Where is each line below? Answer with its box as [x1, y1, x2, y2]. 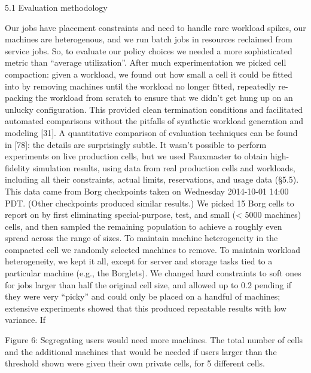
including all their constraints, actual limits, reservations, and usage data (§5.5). [5, 173, 299, 186]
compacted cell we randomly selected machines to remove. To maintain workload [5, 243, 301, 255]
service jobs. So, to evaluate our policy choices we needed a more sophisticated [5, 44, 292, 57]
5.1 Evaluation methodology [5, 1, 108, 13]
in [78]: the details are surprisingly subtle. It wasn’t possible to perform [5, 138, 267, 150]
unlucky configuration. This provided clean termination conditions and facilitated [5, 103, 303, 115]
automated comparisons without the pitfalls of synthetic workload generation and [5, 115, 304, 127]
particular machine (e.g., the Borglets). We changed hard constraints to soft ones [5, 267, 301, 279]
